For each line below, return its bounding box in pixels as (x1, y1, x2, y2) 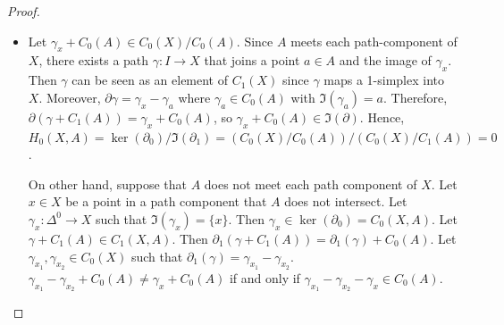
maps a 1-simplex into (323, 71, 445, 89)
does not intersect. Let (284, 192, 407, 211)
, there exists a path (38, 51, 149, 70)
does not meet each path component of (204, 174, 417, 193)
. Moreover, (38, 87, 101, 106)
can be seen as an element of (71, 71, 229, 89)
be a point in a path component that (65, 192, 267, 211)
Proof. (7, 2, 40, 20)
